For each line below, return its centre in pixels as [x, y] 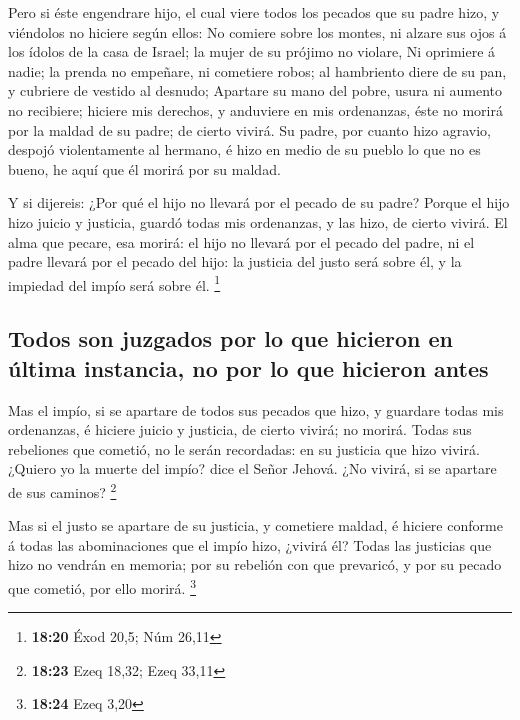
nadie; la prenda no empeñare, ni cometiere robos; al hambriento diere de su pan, [257, 70]
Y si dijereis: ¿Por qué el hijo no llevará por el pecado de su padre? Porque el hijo [259, 202]
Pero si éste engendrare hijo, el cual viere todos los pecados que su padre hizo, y [254, 12]
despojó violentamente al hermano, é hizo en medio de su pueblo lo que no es [244, 149]
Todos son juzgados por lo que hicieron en [230, 338]
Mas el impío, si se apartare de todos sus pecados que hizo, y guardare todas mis [256, 409]
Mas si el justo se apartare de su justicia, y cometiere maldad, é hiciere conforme [255, 525]
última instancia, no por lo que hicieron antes [248, 367]
